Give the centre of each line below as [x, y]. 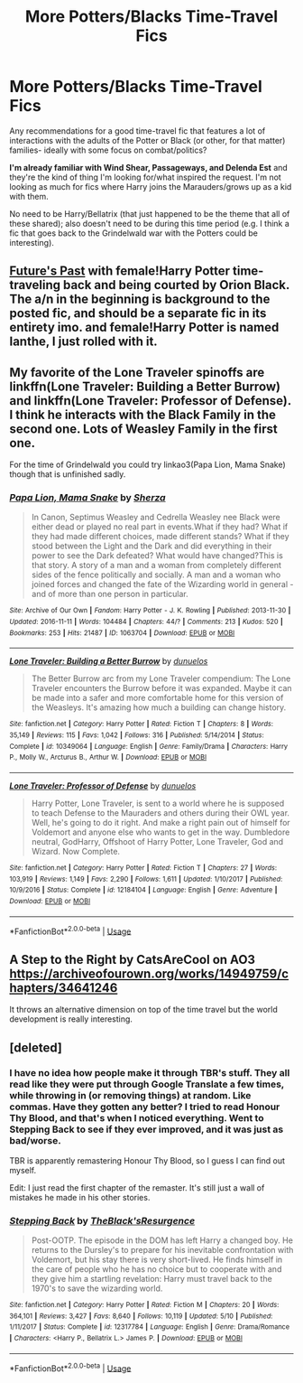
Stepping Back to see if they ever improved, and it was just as [147, 1129]
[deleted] [36, 1047]
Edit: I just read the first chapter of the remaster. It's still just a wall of [137, 1187]
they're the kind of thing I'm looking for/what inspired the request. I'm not [145, 177]
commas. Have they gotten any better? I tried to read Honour [145, 1107]
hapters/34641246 [64, 988]
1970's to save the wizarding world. [97, 1288]
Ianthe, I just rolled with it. [83, 342]
